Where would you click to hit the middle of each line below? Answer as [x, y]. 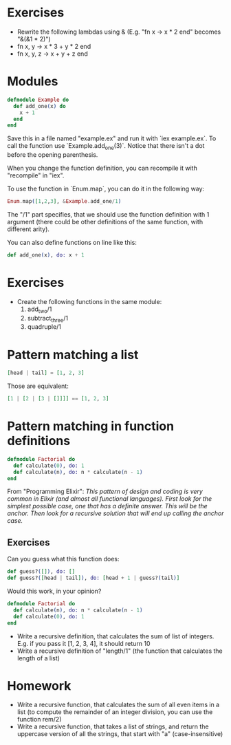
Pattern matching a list [73, 355]
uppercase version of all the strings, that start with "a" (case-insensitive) [120, 734]
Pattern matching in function [90, 426]
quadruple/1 [44, 327]
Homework [39, 685]
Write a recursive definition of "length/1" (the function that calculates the [120, 651]
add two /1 [40, 310]
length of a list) [38, 658]
